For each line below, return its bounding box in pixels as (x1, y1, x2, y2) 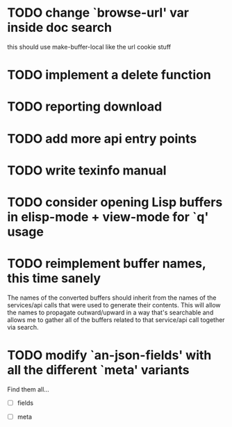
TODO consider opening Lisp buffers (7, 194, 223, 210)
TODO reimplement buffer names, (7, 256, 206, 272)
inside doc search (7, 19, 113, 35)
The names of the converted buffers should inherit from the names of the (7, 293, 217, 302)
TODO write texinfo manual (7, 162, 167, 178)
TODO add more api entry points (7, 131, 197, 147)
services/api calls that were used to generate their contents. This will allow (7, 300, 221, 309)
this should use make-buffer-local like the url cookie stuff (7, 42, 172, 51)
